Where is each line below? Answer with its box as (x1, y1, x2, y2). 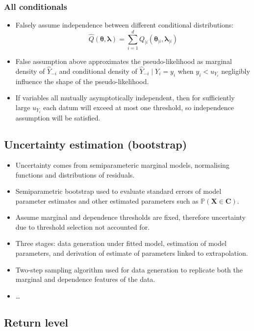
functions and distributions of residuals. (15, 169, 135, 180)
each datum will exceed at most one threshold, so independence (43, 102, 234, 113)
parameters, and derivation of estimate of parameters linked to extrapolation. (15, 248, 248, 258)
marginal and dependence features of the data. (15, 274, 155, 284)
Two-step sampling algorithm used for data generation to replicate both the (15, 264, 243, 274)
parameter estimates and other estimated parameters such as (15, 195, 199, 206)
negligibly (221, 65, 250, 76)
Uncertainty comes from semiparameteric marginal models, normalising (15, 159, 229, 170)
